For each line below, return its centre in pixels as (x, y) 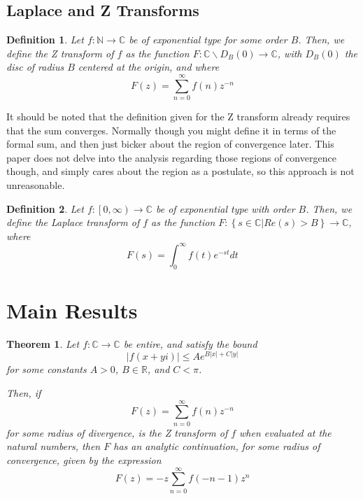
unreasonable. (36, 185)
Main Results (72, 310)
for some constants (47, 369)
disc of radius (35, 67)
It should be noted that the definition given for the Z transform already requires (178, 117)
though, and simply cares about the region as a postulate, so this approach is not (180, 171)
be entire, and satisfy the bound (190, 343)
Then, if (24, 393)
